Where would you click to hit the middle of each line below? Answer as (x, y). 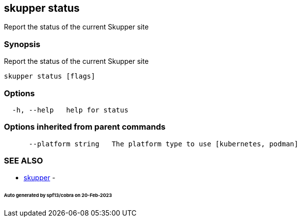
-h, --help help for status (70, 110)
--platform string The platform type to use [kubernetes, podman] (164, 144)
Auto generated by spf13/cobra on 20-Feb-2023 (58, 195)
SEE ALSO (24, 161)
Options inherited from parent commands (85, 127)
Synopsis (22, 44)
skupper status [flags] (50, 76)
